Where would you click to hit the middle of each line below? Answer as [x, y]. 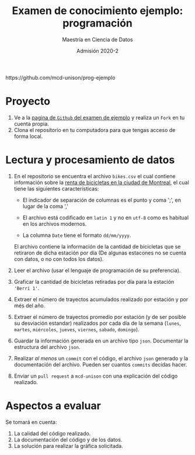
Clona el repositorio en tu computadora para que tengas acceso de [95, 130]
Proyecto [28, 101]
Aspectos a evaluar [53, 406]
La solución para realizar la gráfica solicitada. [68, 446]
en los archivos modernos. [55, 223]
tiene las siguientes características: [56, 188]
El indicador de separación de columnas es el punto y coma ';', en [102, 200]
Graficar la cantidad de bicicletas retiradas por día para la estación [94, 281]
